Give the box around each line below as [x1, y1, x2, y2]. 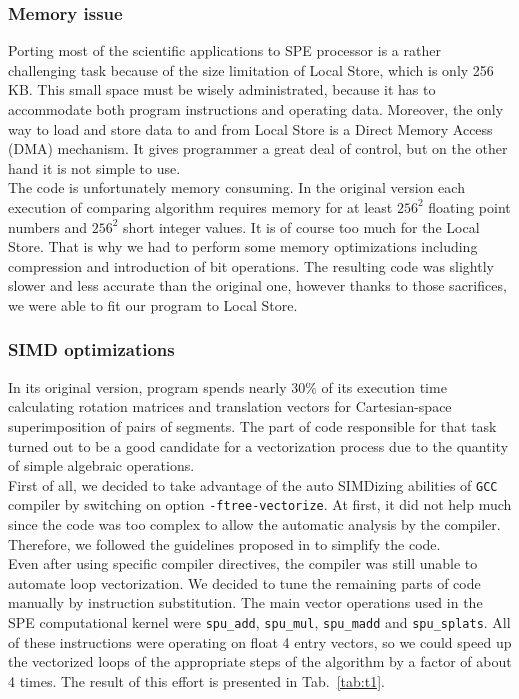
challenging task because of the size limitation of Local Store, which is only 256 [8, 59, 494, 80]
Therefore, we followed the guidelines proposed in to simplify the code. [8, 533, 441, 554]
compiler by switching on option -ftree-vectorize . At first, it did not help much [8, 494, 512, 515]
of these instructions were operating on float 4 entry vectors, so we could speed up [8, 631, 512, 652]
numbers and [8, 216, 88, 237]
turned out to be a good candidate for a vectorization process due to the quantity [8, 435, 509, 456]
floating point [428, 196, 511, 217]
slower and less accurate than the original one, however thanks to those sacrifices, [8, 275, 507, 296]
